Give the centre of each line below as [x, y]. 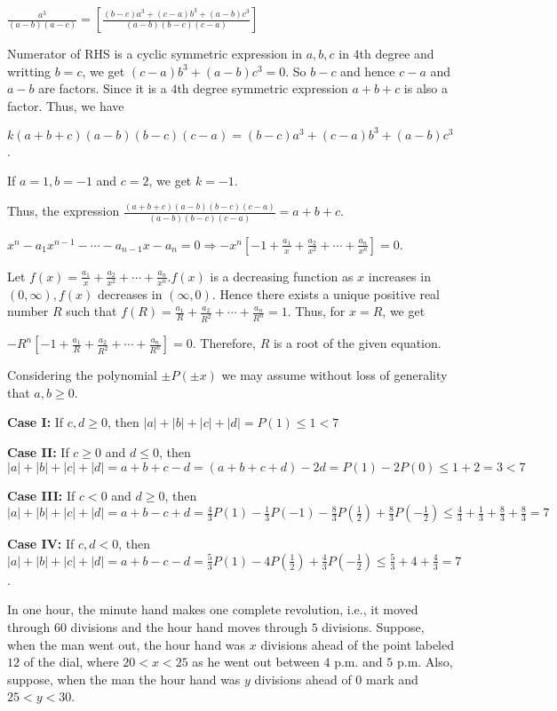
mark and [392, 679]
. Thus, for [316, 311]
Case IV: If [41, 544]
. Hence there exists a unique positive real [326, 293]
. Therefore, [224, 343]
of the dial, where [71, 662]
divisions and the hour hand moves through [189, 627]
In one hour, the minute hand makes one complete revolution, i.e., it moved [213, 609]
